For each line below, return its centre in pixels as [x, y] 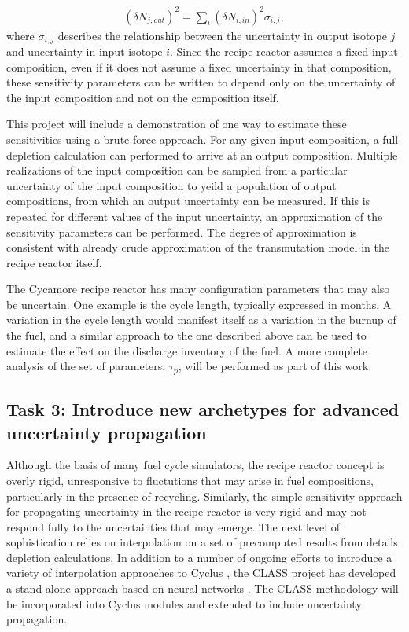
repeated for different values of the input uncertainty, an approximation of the [195, 216]
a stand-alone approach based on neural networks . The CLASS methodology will [203, 588]
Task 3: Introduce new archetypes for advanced [203, 409]
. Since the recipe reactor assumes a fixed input [284, 51]
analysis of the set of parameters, [86, 366]
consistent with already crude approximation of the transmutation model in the [198, 247]
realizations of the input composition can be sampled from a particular [177, 170]
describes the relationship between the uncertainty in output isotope [222, 35]
